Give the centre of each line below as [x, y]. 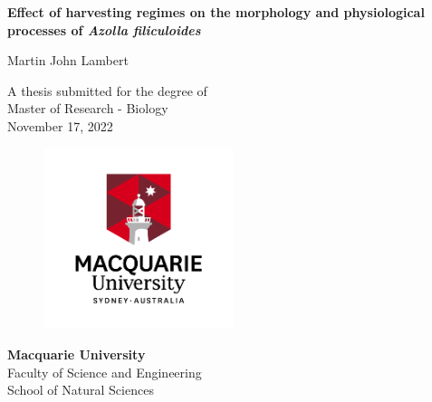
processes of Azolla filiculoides [104, 29]
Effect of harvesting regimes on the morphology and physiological [216, 12]
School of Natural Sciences [81, 390]
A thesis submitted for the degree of [107, 90]
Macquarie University [77, 354]
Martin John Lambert [68, 60]
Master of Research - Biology [88, 108]
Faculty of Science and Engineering [105, 372]
